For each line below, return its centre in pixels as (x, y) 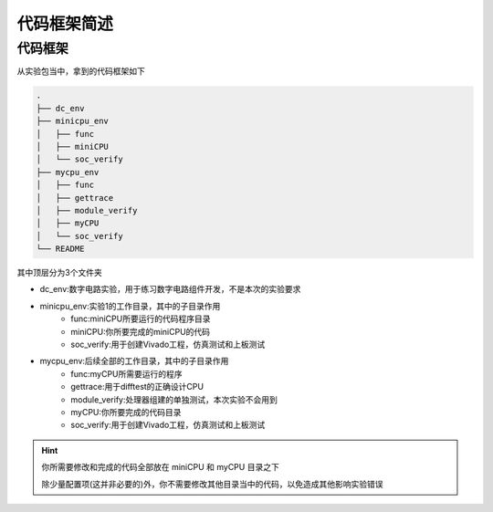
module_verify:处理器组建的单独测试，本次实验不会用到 (174, 399)
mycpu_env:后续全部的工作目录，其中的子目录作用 (134, 361)
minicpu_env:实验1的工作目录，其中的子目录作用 (130, 306)
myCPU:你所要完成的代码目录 (126, 412)
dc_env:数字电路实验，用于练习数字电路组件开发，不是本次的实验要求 (170, 289)
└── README (60, 249)
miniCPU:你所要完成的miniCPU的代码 (140, 331)
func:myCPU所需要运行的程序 (126, 373)
